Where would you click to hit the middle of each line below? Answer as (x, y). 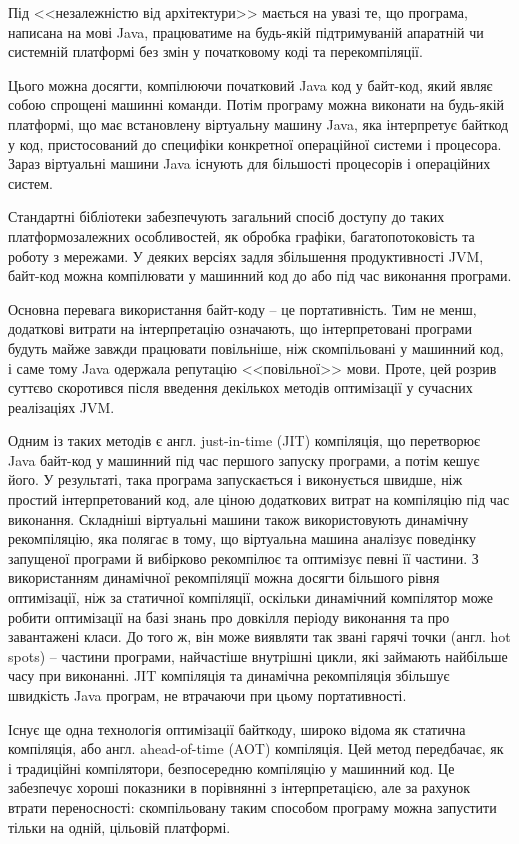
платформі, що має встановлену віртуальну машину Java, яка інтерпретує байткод (258, 123)
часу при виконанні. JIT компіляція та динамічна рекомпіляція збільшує (229, 675)
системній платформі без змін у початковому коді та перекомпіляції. (215, 51)
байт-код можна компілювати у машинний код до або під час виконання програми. (260, 275)
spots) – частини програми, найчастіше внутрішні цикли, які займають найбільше (258, 655)
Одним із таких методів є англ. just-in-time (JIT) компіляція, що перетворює (244, 440)
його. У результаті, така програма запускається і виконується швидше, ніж (235, 479)
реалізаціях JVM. (61, 406)
